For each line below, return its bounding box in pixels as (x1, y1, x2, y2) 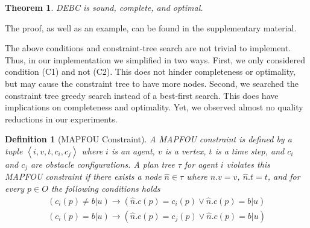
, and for (267, 170, 300, 183)
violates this (226, 157, 270, 170)
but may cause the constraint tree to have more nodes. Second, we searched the (5, 77, 299, 89)
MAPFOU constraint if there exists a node (5, 170, 162, 183)
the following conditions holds (51, 182, 160, 194)
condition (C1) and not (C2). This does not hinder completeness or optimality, (5, 65, 296, 78)
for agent (184, 157, 218, 170)
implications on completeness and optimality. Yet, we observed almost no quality (5, 101, 303, 113)
